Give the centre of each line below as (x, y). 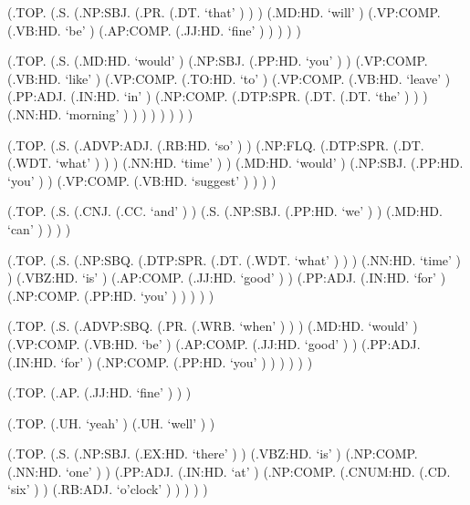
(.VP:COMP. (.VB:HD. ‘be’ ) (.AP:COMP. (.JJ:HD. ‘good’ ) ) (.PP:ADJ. (214, 343)
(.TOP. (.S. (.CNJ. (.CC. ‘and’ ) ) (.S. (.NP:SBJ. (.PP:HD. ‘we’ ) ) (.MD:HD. (225, 211)
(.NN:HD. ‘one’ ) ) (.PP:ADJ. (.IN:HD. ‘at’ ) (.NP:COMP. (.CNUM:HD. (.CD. (229, 471)
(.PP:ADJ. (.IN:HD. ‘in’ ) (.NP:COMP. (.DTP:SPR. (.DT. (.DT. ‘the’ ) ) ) (218, 96)
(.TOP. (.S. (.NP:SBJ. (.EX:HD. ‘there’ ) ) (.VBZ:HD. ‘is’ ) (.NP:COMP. (213, 453)
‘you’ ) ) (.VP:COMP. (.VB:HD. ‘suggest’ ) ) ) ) (142, 180)
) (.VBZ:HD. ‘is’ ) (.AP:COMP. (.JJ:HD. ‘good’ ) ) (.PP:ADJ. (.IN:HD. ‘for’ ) (227, 278)
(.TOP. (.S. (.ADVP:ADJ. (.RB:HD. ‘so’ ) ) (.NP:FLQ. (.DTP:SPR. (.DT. (216, 144)
